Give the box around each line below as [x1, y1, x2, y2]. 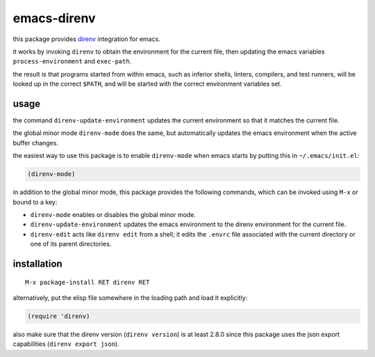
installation [12, 257, 62, 269]
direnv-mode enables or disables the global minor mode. [30, 210, 196, 219]
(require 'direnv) [27, 312, 90, 320]
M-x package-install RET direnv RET [25, 278, 150, 286]
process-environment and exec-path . [12, 57, 132, 65]
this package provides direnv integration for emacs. [12, 35, 161, 43]
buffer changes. [12, 138, 59, 147]
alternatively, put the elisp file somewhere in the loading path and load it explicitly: [12, 293, 248, 302]
